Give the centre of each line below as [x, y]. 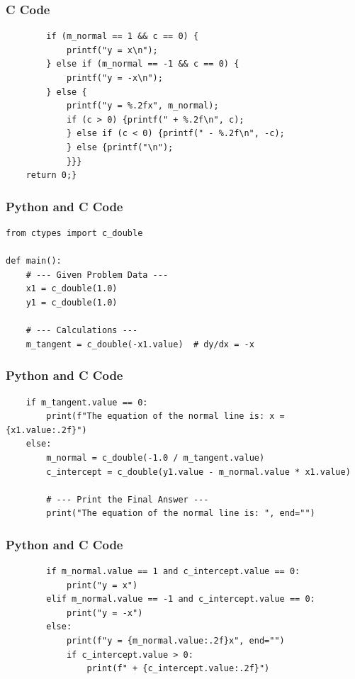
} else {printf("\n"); [120, 147]
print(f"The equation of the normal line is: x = [165, 416]
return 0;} [51, 175]
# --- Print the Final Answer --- [128, 499]
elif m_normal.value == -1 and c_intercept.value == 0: [181, 599]
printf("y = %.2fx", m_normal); [142, 106]
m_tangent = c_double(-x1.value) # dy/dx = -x [140, 344]
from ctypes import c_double [74, 233]
